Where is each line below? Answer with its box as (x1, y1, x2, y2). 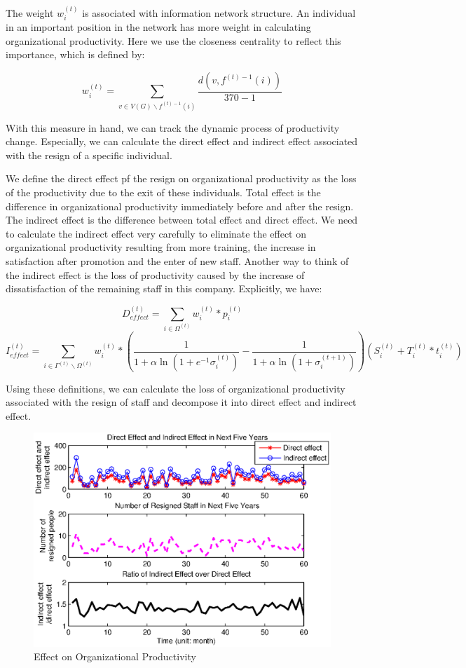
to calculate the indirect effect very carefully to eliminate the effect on (6, 226, 307, 240)
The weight (6, 5, 54, 20)
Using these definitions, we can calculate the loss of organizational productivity (6, 381, 345, 395)
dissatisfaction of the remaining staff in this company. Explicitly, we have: (6, 281, 322, 296)
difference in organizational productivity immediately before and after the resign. (6, 198, 354, 213)
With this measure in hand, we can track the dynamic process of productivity (6, 120, 340, 135)
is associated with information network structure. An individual (82, 5, 356, 20)
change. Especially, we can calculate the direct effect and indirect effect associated (6, 134, 358, 149)
